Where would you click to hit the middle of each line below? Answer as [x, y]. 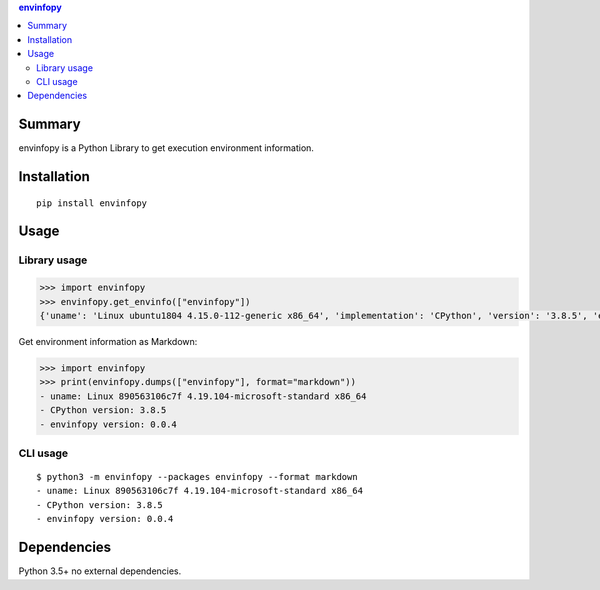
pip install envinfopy [92, 203]
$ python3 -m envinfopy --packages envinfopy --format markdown [197, 477]
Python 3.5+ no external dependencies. [100, 571]
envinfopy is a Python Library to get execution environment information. [166, 148]
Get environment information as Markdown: [108, 341]
